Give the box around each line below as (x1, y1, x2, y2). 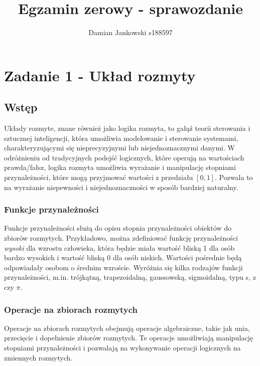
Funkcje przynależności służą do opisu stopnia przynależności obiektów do (4, 223, 231, 233)
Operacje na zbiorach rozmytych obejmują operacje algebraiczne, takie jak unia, (4, 322, 250, 333)
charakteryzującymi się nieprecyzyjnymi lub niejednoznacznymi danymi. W (4, 142, 235, 153)
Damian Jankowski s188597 (88, 27, 173, 38)
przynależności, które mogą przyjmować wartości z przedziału (4, 172, 193, 182)
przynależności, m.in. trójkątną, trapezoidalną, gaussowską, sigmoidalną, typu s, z (4, 272, 256, 282)
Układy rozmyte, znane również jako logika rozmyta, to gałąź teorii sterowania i (4, 123, 250, 133)
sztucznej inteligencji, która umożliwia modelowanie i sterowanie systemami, (4, 132, 238, 143)
